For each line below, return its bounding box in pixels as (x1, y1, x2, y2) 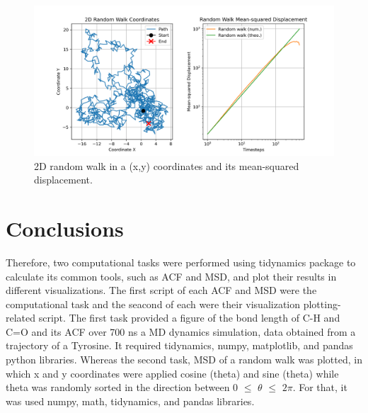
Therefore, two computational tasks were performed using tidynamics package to (6, 254, 356, 269)
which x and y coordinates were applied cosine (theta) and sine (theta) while (6, 366, 339, 380)
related (6, 310, 36, 325)
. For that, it (292, 380, 347, 395)
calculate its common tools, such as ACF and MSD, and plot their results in (6, 268, 337, 283)
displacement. (34, 172, 93, 187)
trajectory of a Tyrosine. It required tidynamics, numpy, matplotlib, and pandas (6, 338, 353, 353)
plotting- (303, 296, 341, 311)
